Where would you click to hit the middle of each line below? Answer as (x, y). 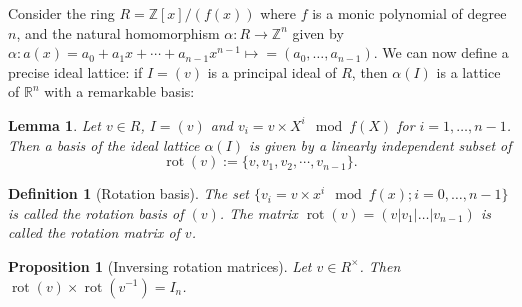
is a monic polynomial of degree (409, 13)
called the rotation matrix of (94, 232)
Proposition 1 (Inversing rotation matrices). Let (160, 265)
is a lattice (468, 71)
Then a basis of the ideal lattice (104, 144)
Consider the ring (61, 13)
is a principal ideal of (272, 71)
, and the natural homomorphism (118, 32)
